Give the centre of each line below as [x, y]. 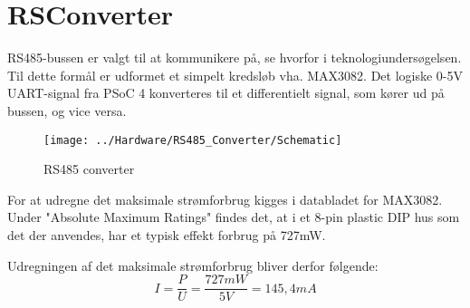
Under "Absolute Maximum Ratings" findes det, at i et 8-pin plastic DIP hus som [234, 217]
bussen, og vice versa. [67, 110]
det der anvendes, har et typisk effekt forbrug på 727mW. [167, 234]
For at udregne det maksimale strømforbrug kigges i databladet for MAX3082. [225, 199]
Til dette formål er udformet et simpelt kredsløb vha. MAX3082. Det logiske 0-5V [235, 75]
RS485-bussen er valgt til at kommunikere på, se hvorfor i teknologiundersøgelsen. [235, 58]
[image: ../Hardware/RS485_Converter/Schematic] [193, 140]
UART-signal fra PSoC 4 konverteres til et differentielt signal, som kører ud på [226, 93]
